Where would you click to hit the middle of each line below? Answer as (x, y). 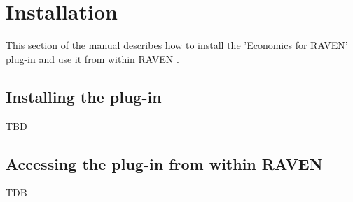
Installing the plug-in (84, 96)
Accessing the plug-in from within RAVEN (164, 163)
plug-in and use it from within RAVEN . (92, 58)
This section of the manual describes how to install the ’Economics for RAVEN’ (177, 45)
